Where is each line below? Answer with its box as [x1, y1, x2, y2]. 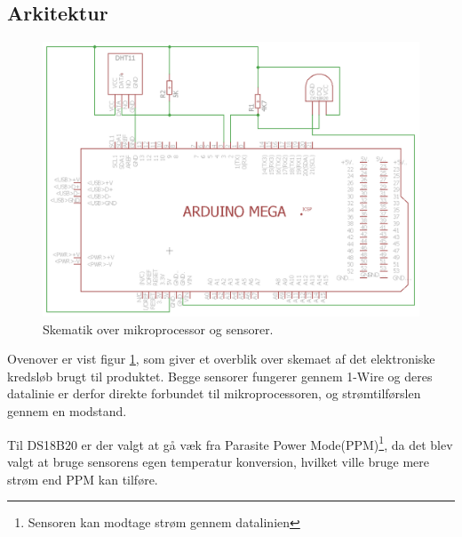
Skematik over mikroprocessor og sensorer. [43, 319, 274, 338]
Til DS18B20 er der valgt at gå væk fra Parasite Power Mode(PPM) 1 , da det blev [7, 432, 453, 453]
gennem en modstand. [7, 402, 127, 421]
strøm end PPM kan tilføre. [7, 469, 158, 488]
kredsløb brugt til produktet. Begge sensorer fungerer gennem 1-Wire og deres [7, 366, 433, 385]
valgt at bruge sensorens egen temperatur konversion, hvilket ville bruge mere [7, 452, 430, 470]
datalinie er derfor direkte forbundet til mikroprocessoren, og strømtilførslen [7, 384, 421, 403]
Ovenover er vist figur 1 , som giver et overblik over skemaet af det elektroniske [7, 349, 435, 368]
